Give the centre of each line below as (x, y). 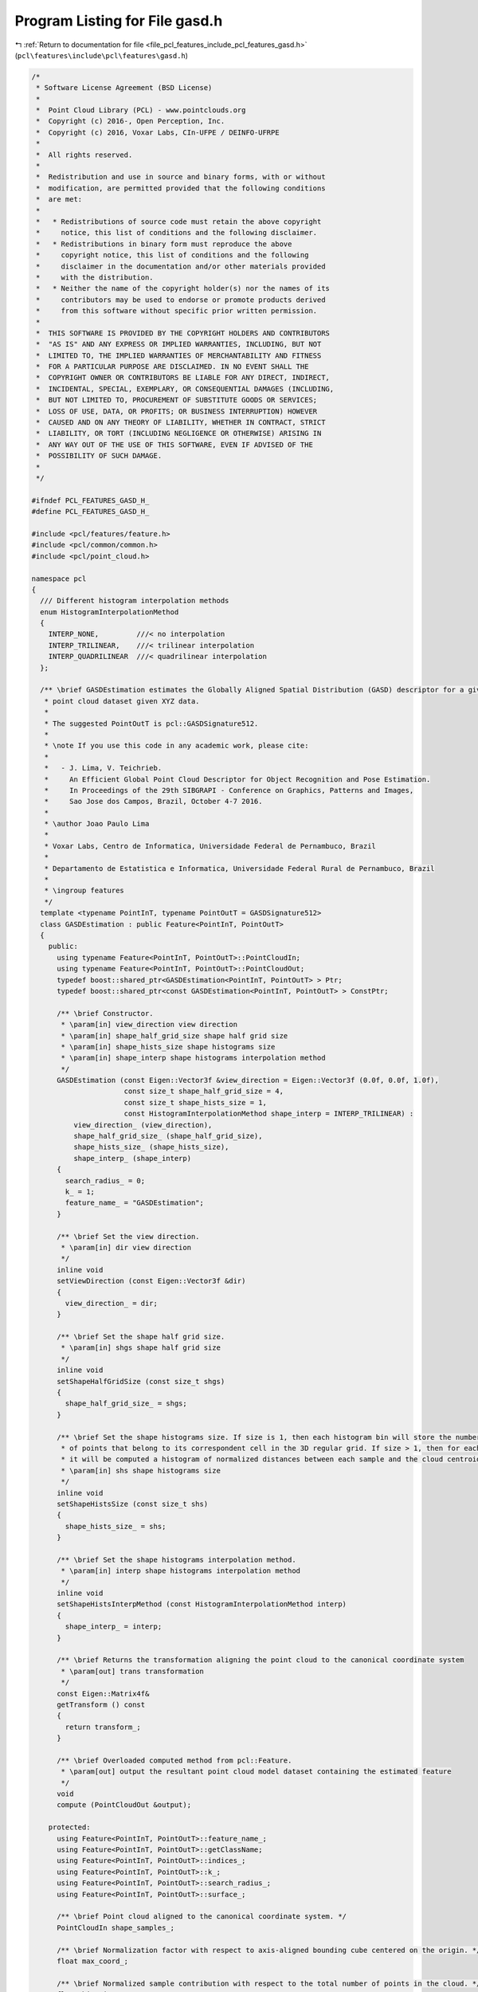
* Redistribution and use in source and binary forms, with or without (181, 177)
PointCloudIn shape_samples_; (116, 1927)
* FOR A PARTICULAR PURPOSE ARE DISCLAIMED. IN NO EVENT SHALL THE (172, 367)
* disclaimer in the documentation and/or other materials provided (181, 266)
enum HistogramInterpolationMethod (110, 612)
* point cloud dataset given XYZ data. (122, 701)
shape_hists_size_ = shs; (116, 1526)
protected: (69, 1827)
